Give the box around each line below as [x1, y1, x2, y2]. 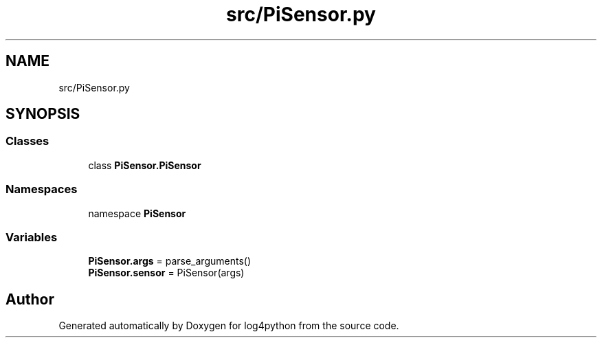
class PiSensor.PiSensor [88, 159, 201, 171]
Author [5, 290, 54, 308]
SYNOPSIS [5, 105, 80, 123]
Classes [5, 134, 49, 148]
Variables [5, 230, 58, 244]
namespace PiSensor [88, 207, 186, 219]
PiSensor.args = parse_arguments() [88, 255, 252, 267]
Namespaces [5, 182, 78, 197]
